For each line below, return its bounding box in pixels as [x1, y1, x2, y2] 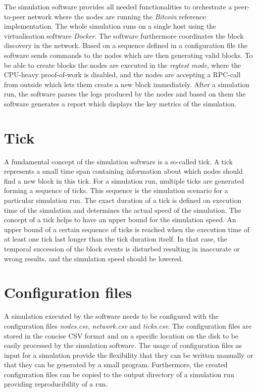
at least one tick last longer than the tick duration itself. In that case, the [4, 234, 227, 244]
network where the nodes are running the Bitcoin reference [27, 11, 206, 21]
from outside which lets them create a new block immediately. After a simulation [4, 79, 250, 89]
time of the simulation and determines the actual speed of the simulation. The [4, 204, 242, 215]
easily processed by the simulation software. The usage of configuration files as [4, 340, 242, 350]
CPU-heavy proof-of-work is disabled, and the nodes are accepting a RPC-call [4, 69, 241, 80]
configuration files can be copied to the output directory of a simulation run [4, 369, 234, 379]
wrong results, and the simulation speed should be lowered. [4, 253, 183, 263]
